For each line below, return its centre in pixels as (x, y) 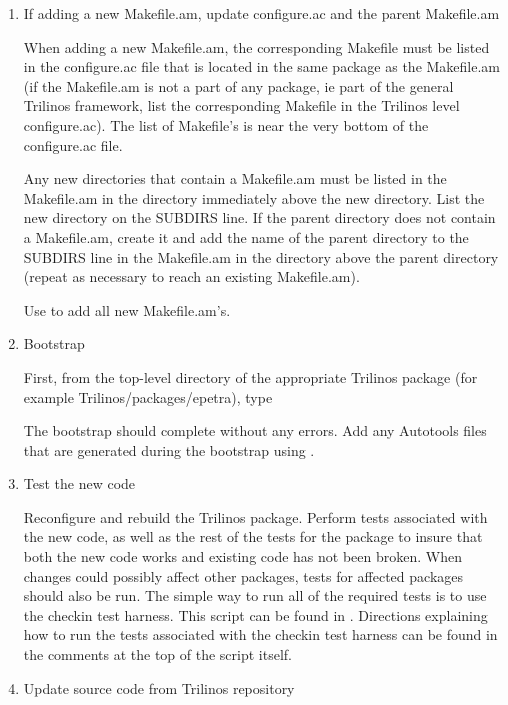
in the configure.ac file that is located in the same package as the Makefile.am (262, 66)
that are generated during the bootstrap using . (169, 449)
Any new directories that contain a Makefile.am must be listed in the (235, 178)
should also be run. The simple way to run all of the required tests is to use (255, 595)
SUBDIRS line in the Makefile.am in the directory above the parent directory (261, 256)
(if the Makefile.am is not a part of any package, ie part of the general (238, 85)
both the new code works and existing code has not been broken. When (242, 556)
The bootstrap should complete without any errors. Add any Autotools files (255, 430)
